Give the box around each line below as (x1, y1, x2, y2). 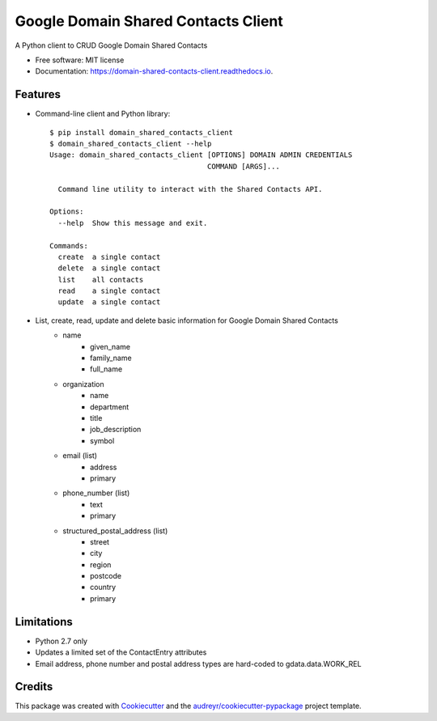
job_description (90, 425, 142, 435)
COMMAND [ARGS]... (206, 162, 281, 171)
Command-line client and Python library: (35, 109, 171, 119)
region (90, 559, 112, 570)
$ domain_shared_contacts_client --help (49, 139, 212, 149)
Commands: (49, 241, 88, 250)
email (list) (62, 451, 97, 460)
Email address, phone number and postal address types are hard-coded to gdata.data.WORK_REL (35, 659, 362, 668)
